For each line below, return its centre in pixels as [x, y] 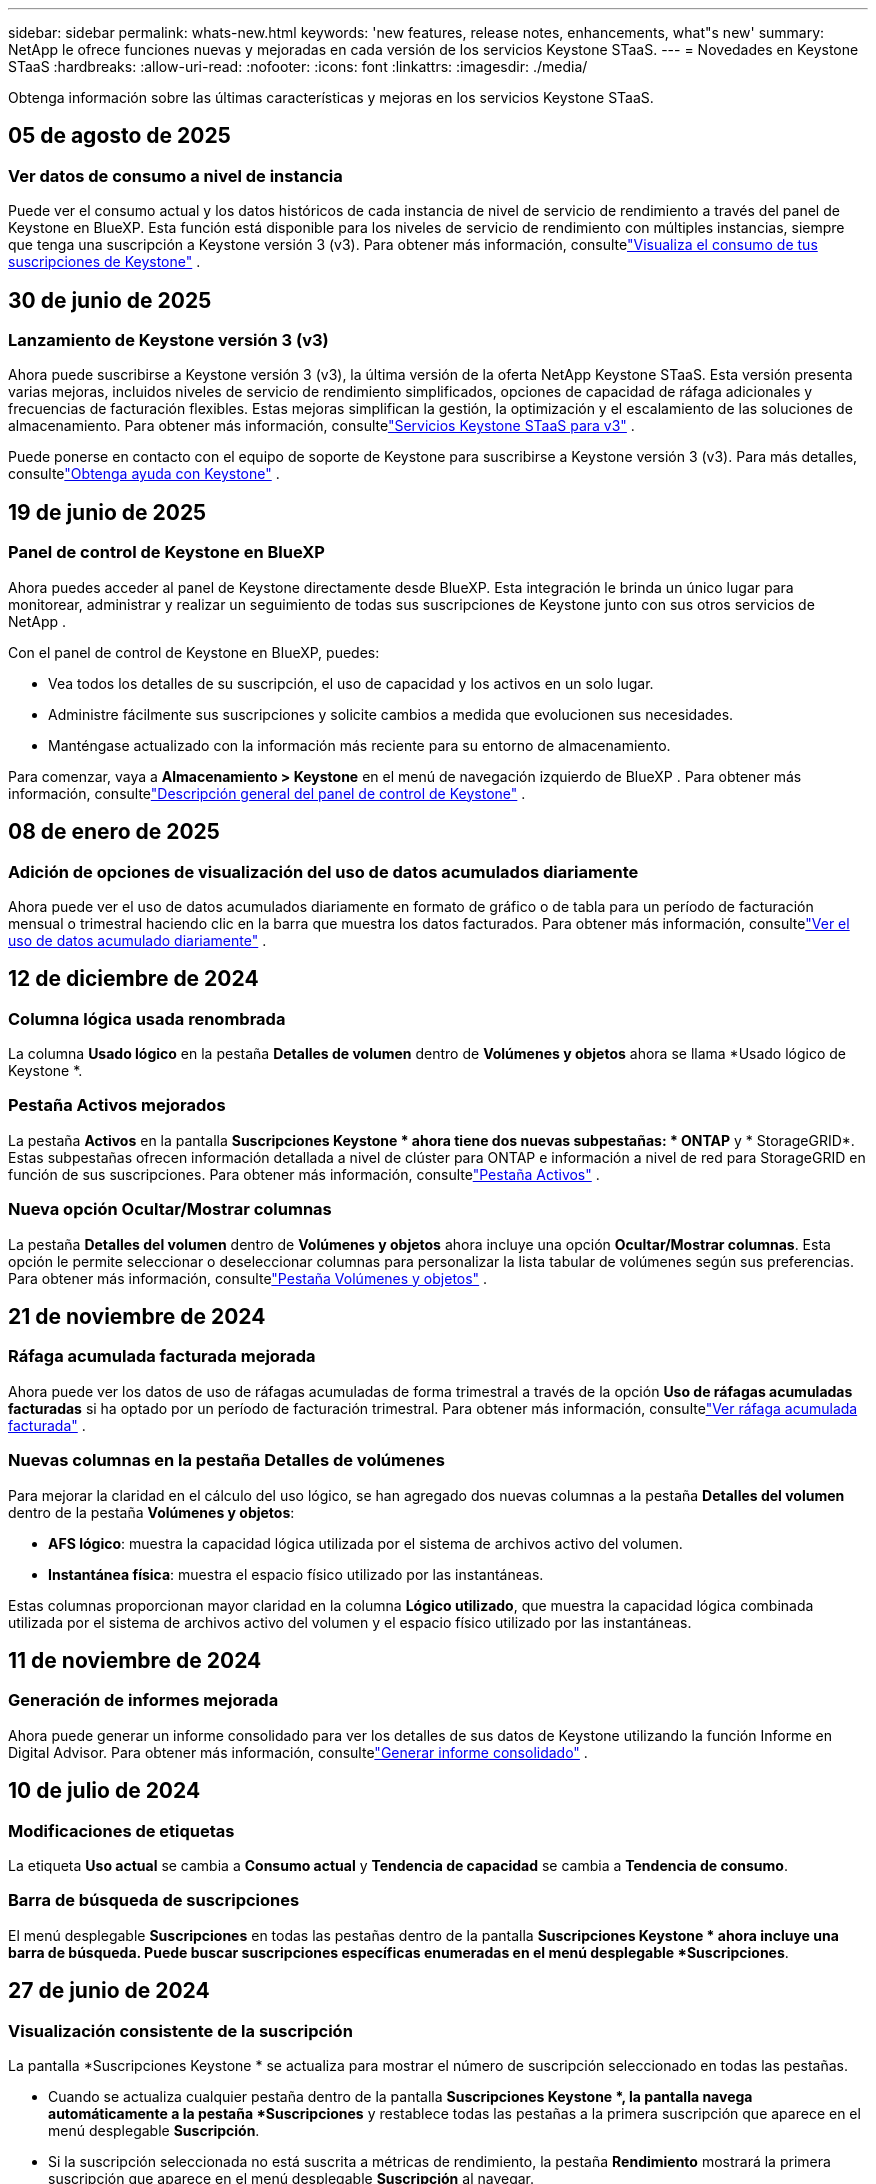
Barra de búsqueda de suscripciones [154, 1900]
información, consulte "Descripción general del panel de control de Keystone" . [267, 793]
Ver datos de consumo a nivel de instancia [175, 175]
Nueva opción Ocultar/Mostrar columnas [170, 1209]
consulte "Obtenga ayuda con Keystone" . [144, 474]
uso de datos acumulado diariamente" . [137, 940]
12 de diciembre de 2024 [133, 979]
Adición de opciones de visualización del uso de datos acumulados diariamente [323, 871]
